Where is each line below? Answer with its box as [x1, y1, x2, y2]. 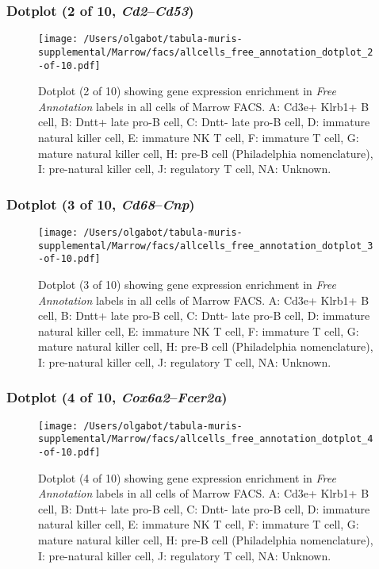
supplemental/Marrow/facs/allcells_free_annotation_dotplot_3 [38, 240, 373, 252]
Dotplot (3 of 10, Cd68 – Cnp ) [6, 194, 195, 213]
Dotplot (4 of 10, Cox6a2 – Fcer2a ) [6, 387, 228, 407]
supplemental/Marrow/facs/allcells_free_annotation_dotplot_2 [38, 46, 373, 58]
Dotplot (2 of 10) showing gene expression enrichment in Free [38, 83, 336, 99]
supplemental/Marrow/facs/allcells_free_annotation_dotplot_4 [38, 433, 373, 445]
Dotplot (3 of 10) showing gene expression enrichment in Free [38, 275, 336, 292]
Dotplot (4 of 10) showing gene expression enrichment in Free [38, 469, 336, 486]
